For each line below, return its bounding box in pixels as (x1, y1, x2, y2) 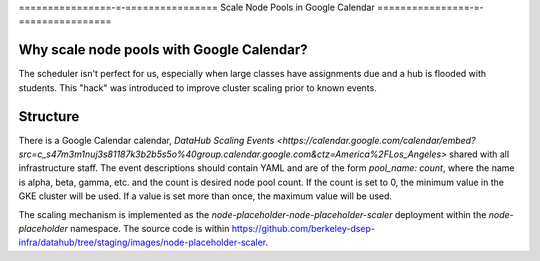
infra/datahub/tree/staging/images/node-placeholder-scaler (18, 236, 266, 249)
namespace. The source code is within (70, 222, 230, 234)
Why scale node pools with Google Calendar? (18, 41, 308, 59)
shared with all (448, 148, 510, 160)
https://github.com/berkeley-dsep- (231, 222, 375, 234)
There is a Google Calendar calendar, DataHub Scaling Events (18, 134, 275, 146)
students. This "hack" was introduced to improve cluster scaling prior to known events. (18, 81, 377, 94)
